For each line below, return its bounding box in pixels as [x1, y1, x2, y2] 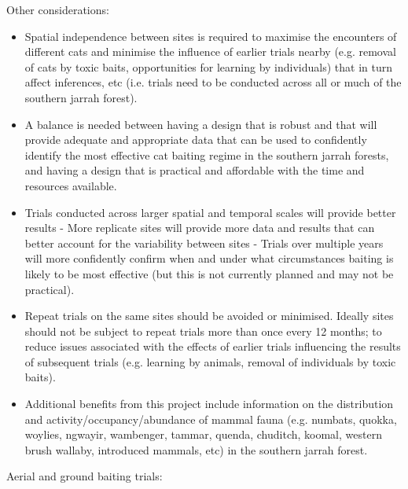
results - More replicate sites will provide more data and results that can [24, 219, 375, 236]
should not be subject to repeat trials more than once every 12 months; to [24, 322, 382, 339]
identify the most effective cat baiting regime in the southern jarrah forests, [24, 146, 389, 163]
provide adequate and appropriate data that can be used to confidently [24, 131, 367, 148]
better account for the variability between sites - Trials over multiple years [24, 234, 384, 251]
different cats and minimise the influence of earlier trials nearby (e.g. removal [24, 43, 396, 60]
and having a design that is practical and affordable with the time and [24, 162, 365, 178]
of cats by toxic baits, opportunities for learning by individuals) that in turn [24, 58, 393, 75]
